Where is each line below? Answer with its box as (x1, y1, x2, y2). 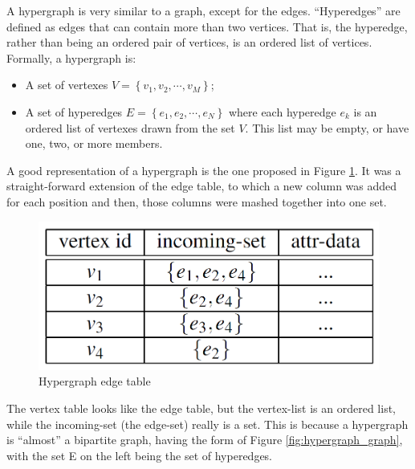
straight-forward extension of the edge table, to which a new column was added (6, 177, 397, 194)
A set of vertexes (25, 76, 108, 93)
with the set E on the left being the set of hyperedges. (6, 447, 273, 463)
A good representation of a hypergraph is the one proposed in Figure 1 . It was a (6, 161, 401, 178)
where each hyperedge (228, 103, 336, 120)
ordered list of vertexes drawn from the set (25, 119, 235, 136)
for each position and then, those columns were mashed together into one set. (6, 193, 387, 210)
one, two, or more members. (25, 135, 163, 152)
